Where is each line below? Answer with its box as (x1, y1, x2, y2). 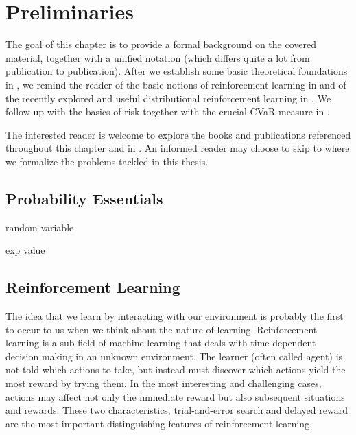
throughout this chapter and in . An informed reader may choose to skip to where (5, 141, 350, 155)
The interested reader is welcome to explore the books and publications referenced (5, 127, 351, 141)
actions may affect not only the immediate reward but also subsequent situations (5, 389, 345, 403)
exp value (5, 243, 45, 257)
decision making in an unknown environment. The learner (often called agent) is (5, 349, 343, 363)
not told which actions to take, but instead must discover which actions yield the (5, 362, 346, 377)
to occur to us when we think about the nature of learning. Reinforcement (5, 322, 318, 336)
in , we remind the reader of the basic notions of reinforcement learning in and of (5, 77, 346, 91)
